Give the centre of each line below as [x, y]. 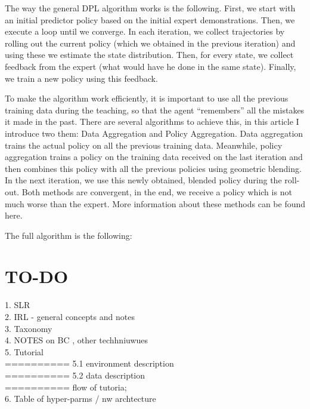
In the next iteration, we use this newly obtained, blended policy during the [143, 180]
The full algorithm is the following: [69, 235]
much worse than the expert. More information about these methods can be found [155, 203]
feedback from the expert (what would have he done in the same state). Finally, [151, 66]
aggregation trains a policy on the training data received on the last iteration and [154, 157]
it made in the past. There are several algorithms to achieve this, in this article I [152, 122]
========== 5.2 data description [75, 375]
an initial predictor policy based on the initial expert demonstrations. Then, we [150, 19]
